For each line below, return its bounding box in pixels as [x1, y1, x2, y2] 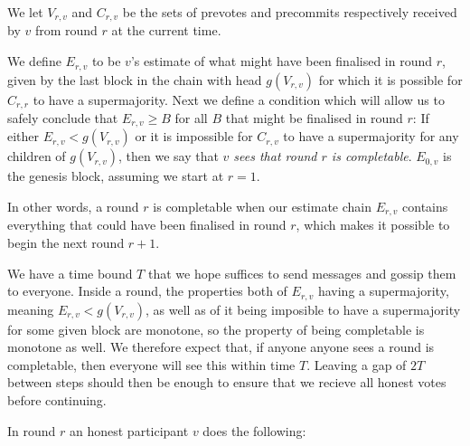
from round [34, 21, 98, 40]
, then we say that [117, 147, 219, 166]
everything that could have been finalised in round [7, 215, 287, 234]
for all [174, 108, 208, 127]
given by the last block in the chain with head [7, 70, 262, 89]
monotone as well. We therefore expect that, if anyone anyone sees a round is [7, 337, 435, 356]
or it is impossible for [135, 127, 253, 146]
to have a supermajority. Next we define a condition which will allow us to [33, 90, 445, 109]
